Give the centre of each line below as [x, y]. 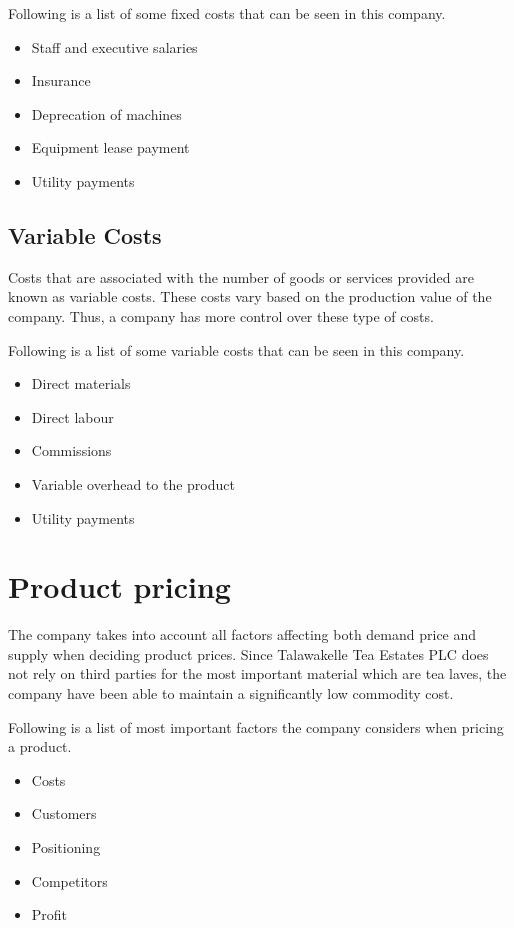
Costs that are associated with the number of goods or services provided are [241, 276]
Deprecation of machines [106, 113]
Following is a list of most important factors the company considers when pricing [256, 726]
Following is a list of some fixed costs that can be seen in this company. [227, 13]
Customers [64, 813]
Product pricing [119, 586]
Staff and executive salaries [114, 46]
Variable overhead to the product [133, 483]
